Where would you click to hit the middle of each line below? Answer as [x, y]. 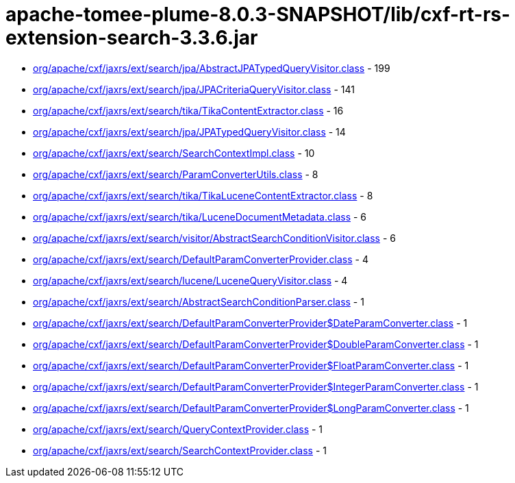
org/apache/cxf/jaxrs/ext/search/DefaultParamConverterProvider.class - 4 [201, 259]
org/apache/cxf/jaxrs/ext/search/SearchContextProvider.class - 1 [180, 450]
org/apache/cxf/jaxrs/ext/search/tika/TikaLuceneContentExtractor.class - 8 [203, 195]
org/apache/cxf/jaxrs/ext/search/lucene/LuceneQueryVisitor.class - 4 [190, 280]
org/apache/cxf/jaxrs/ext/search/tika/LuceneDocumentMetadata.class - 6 [200, 216]
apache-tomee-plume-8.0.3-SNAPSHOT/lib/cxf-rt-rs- [258, 14]
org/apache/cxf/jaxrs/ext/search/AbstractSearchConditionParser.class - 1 [199, 301]
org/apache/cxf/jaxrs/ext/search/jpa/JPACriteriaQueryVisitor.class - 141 [194, 89]
